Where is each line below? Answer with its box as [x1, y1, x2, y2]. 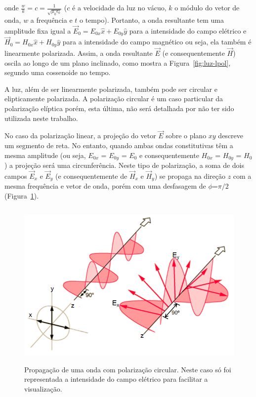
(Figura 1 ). [4, 190, 39, 200]
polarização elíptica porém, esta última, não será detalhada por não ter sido [4, 103, 234, 114]
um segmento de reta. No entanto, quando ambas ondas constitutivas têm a [4, 140, 233, 151]
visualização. [24, 383, 62, 394]
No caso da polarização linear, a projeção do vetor [4, 130, 156, 141]
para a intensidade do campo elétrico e [129, 25, 247, 36]
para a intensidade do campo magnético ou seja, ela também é [62, 37, 252, 47]
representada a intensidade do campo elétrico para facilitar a [24, 374, 208, 384]
